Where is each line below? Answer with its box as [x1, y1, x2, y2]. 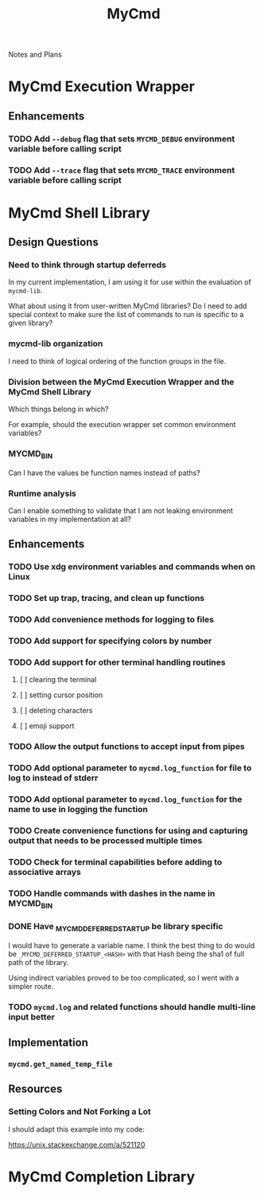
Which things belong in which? [8, 404, 109, 414]
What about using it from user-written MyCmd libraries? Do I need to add [8, 301, 247, 311]
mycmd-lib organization [8, 338, 103, 349]
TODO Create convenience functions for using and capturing [8, 826, 248, 836]
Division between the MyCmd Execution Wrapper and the [8, 376, 235, 387]
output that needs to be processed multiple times [8, 835, 203, 846]
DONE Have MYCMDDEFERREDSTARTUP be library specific [8, 921, 223, 933]
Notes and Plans [8, 49, 62, 60]
